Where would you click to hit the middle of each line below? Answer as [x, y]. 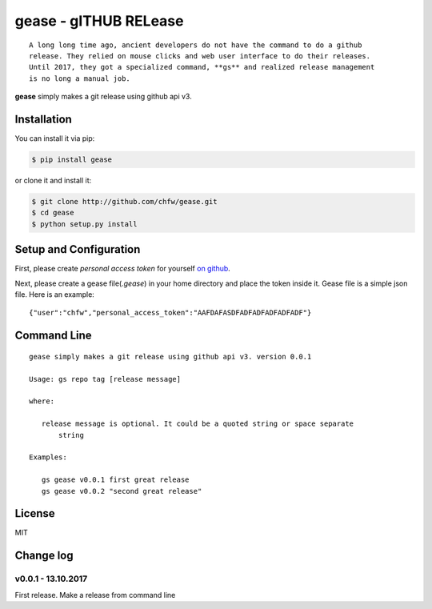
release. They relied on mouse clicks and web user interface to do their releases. [200, 56]
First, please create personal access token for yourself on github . [123, 269]
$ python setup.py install [84, 224]
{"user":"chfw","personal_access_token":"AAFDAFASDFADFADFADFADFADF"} [170, 313]
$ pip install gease [72, 160]
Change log [44, 556]
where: [42, 401]
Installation [43, 119]
